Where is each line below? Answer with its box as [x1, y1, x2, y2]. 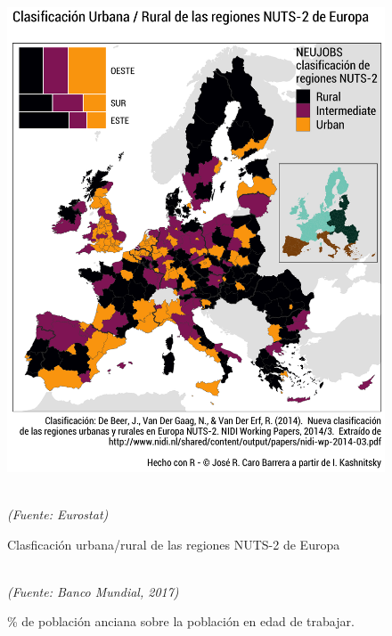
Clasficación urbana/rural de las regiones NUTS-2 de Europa [7, 534, 340, 553]
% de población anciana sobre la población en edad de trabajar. [7, 612, 355, 631]
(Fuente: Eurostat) [7, 505, 109, 524]
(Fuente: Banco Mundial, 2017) [7, 582, 179, 600]
